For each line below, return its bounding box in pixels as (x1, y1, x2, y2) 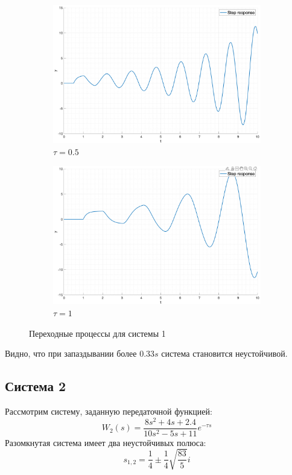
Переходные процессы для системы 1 (29, 327, 166, 339)
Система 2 (5, 377, 66, 395)
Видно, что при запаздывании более (5, 347, 137, 360)
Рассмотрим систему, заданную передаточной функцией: (5, 404, 212, 417)
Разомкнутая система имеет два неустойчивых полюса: (5, 436, 206, 448)
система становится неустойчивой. (161, 347, 288, 360)
